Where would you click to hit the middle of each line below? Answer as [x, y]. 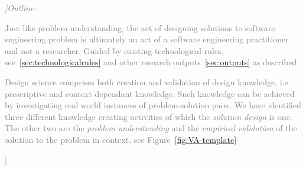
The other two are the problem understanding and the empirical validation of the [151, 128]
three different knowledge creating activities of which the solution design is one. [149, 116]
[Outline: [21, 8]
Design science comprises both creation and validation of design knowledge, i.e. [148, 81]
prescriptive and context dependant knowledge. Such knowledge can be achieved [150, 93]
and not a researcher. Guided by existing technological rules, [114, 50]
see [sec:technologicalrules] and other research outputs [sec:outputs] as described [151, 62]
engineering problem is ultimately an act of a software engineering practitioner [147, 39]
